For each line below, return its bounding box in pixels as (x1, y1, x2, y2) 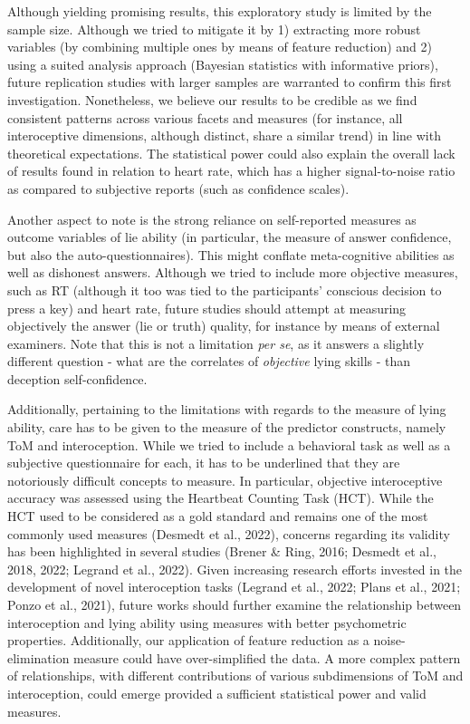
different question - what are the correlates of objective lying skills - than (7, 352, 411, 371)
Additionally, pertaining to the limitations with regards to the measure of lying (7, 400, 446, 419)
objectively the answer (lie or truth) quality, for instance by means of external (7, 316, 440, 335)
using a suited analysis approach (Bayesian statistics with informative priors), (7, 54, 438, 73)
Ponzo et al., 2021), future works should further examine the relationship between (7, 595, 462, 613)
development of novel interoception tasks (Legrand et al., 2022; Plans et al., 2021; (7, 577, 461, 596)
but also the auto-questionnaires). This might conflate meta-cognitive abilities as (7, 245, 455, 264)
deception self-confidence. (7, 369, 148, 388)
